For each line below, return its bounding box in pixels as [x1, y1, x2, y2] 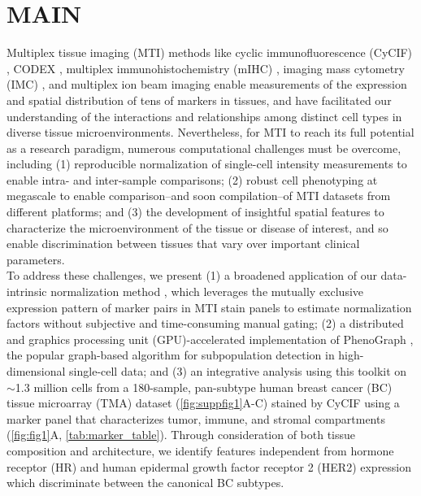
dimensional [7, 363, 66, 379]
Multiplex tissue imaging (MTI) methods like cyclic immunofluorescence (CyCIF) [7, 44, 413, 61]
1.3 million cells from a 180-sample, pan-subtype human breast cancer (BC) [15, 378, 393, 395]
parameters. [7, 250, 65, 268]
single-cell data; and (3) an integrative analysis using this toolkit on [69, 363, 407, 379]
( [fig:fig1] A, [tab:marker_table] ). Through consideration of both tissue [7, 426, 356, 443]
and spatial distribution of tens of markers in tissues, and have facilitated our [7, 91, 392, 108]
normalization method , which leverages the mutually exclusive [50, 283, 364, 300]
